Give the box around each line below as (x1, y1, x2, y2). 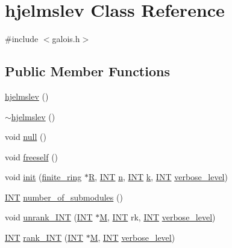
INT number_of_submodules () (5, 190, 123, 203)
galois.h (52, 32, 80, 45)
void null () (5, 130, 46, 143)
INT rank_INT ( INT (5, 231, 83, 244)
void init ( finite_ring (5, 171, 82, 183)
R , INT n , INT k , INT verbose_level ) (88, 171, 228, 183)
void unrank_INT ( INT (5, 211, 93, 223)
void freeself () (5, 150, 58, 163)
